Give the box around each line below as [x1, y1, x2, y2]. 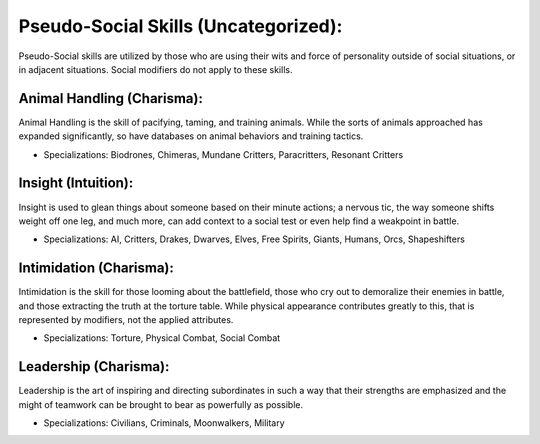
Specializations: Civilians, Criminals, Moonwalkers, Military [43, 417, 285, 429]
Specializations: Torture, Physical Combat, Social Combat [43, 332, 281, 344]
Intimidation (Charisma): [18, 260, 175, 277]
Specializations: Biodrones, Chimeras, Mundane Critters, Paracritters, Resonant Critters [43, 148, 404, 160]
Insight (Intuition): [18, 175, 134, 192]
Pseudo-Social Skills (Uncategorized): [18, 15, 343, 37]
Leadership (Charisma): [18, 358, 170, 375]
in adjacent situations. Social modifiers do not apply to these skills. [18, 63, 293, 75]
